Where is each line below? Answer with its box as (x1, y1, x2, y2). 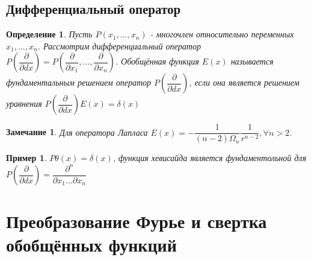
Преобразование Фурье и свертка (6, 209, 267, 233)
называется (230, 55, 274, 68)
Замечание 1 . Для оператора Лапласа (6, 125, 148, 138)
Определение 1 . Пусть (6, 28, 93, 40)
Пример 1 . (6, 151, 47, 164)
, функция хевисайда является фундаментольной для (112, 151, 306, 164)
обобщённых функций (6, 232, 177, 257)
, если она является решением (189, 76, 300, 89)
